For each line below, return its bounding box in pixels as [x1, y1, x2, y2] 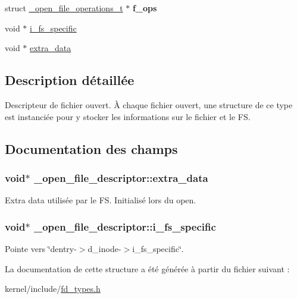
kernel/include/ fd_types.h [5, 282, 101, 295]
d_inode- [87, 242, 121, 254]
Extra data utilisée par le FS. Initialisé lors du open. [5, 194, 196, 206]
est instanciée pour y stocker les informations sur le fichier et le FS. [5, 110, 251, 122]
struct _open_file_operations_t [5, 2, 123, 14]
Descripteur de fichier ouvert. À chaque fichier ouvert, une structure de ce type [5, 98, 293, 111]
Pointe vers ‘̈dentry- [5, 242, 77, 254]
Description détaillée [5, 71, 135, 89]
